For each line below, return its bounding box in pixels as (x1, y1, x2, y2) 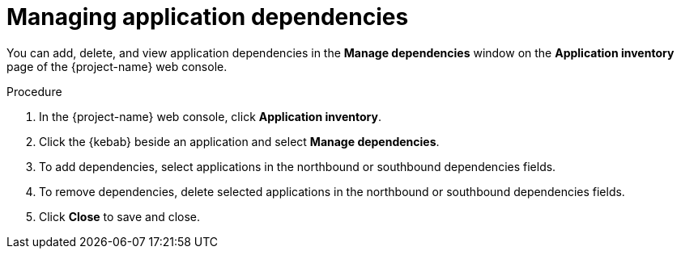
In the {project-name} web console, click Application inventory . (39, 109, 381, 123)
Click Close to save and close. (39, 209, 201, 224)
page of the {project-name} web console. (6, 59, 228, 73)
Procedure (6, 84, 62, 98)
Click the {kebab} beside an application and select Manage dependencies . (39, 134, 440, 148)
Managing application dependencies (6, 3, 409, 31)
